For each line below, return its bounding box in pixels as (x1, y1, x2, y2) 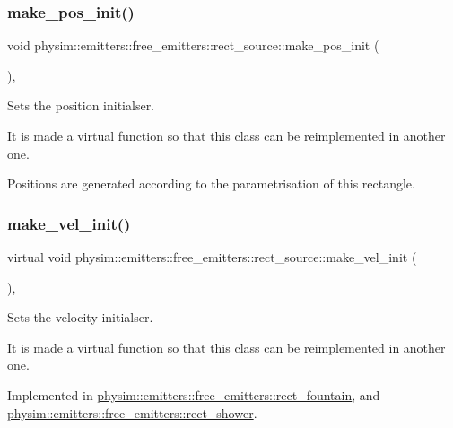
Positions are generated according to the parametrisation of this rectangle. (7, 174, 415, 193)
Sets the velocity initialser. (7, 308, 153, 327)
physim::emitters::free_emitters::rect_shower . (7, 403, 257, 422)
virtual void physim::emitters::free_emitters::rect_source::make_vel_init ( (7, 248, 417, 266)
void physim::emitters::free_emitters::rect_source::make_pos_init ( (7, 36, 379, 55)
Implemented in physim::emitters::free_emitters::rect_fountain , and (7, 385, 380, 404)
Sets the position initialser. (7, 96, 155, 115)
